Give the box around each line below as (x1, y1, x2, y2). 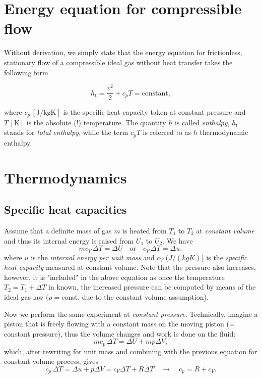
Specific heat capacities (4, 202, 127, 217)
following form (4, 67, 48, 77)
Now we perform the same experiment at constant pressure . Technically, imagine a (4, 308, 258, 319)
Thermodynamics (4, 167, 127, 187)
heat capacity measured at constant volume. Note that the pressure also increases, (4, 262, 256, 272)
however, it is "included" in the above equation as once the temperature (4, 271, 225, 282)
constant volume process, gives (4, 356, 98, 366)
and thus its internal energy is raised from (4, 235, 134, 246)
